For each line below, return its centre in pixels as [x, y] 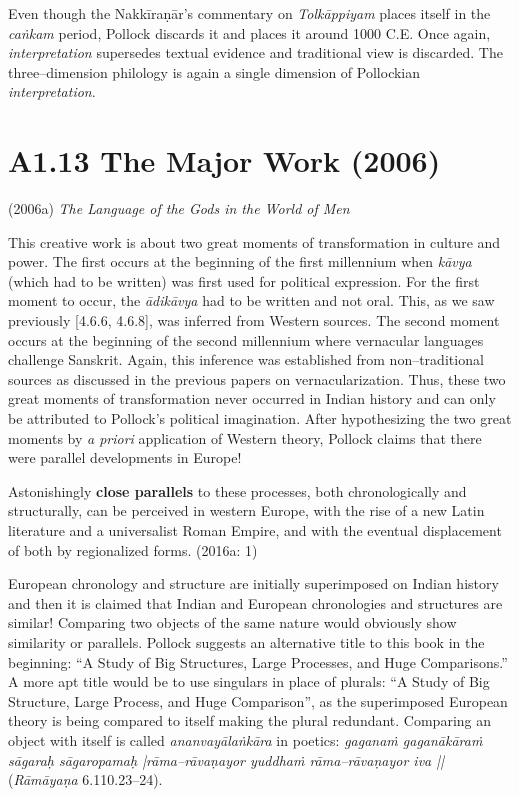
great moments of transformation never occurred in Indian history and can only [252, 398]
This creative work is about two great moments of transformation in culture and [254, 241]
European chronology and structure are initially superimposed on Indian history [253, 583]
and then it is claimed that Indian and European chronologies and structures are [255, 602]
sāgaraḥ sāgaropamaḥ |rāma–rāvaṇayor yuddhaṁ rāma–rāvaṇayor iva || [226, 759]
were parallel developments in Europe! [125, 457]
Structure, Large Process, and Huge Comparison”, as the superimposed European [258, 700]
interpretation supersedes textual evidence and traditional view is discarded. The [255, 52]
